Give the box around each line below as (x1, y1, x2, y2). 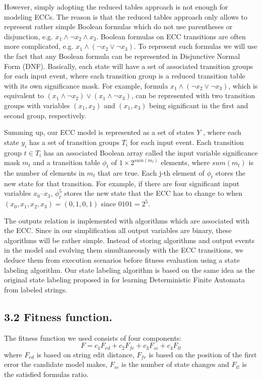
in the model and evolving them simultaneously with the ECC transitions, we (4, 245, 243, 255)
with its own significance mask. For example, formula (4, 80, 168, 91)
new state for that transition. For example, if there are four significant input (4, 178, 239, 188)
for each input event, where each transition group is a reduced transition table (4, 70, 245, 81)
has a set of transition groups (29, 136, 119, 147)
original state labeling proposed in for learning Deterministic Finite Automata (4, 274, 245, 285)
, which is (228, 80, 258, 91)
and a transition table (33, 157, 100, 168)
